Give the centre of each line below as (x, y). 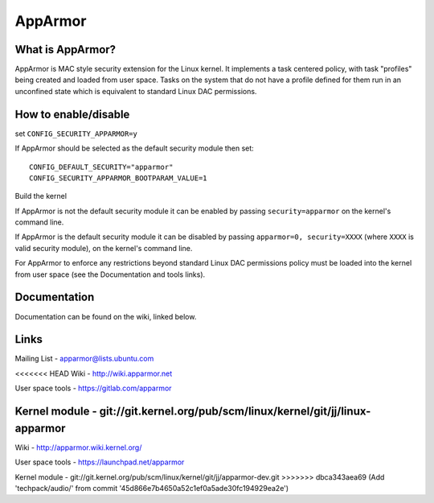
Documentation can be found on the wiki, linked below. (106, 316)
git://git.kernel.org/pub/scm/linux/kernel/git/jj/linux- (235, 412)
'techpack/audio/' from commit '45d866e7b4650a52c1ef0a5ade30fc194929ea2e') (152, 488)
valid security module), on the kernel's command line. (104, 248)
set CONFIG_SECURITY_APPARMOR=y (76, 134)
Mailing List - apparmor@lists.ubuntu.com (84, 359)
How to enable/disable (72, 114)
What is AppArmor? (66, 49)
